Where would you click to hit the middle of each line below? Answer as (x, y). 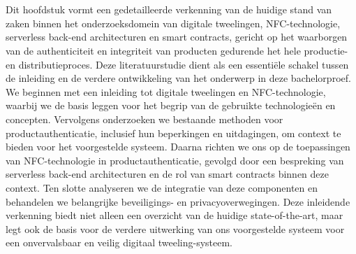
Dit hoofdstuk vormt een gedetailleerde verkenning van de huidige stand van (169, 9)
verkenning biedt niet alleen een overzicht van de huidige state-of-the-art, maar (175, 215)
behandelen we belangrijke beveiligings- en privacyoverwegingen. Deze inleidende (178, 201)
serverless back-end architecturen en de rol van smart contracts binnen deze (167, 174)
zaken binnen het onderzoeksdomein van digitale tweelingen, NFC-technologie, (173, 23)
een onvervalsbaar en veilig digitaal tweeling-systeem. (119, 242)
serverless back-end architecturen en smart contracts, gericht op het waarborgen (177, 37)
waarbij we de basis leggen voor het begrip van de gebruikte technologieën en (171, 105)
